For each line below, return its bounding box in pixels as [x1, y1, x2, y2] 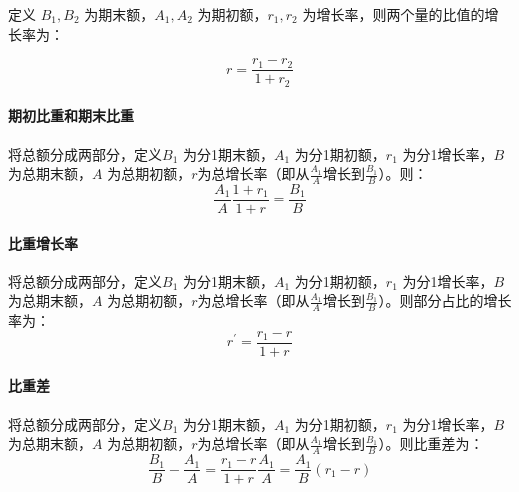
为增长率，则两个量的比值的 [302, 4, 485, 24]
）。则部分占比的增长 [378, 290, 512, 311]
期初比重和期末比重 [8, 105, 134, 126]
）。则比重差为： [378, 433, 484, 454]
